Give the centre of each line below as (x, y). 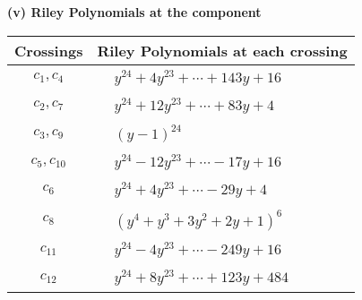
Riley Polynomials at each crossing (222, 50)
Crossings (49, 50)
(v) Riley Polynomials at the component (134, 12)
